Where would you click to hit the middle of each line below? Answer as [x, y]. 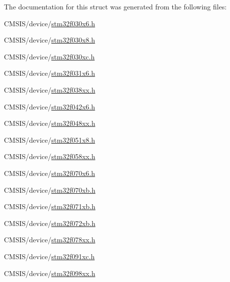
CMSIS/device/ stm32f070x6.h [50, 173]
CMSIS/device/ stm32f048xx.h [50, 123]
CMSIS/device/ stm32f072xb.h [50, 223]
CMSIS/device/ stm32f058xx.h [50, 156]
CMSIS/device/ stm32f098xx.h [50, 273]
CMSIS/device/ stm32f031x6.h [50, 73]
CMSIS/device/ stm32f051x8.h [50, 140]
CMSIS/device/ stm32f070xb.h [50, 190]
